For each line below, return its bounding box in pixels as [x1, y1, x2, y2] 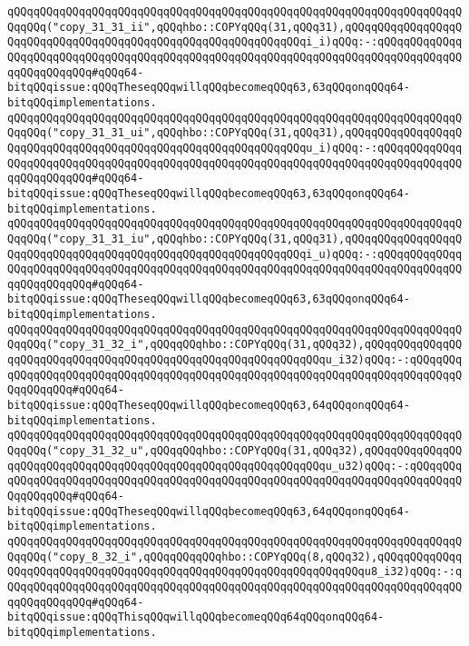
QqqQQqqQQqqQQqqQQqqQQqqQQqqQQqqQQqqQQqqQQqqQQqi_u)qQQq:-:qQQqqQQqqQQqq [7, 247, 463, 261]
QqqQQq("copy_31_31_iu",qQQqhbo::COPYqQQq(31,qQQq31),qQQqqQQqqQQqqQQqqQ [7, 232, 463, 245]
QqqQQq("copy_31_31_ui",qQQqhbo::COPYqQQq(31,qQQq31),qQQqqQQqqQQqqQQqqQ [7, 126, 463, 140]
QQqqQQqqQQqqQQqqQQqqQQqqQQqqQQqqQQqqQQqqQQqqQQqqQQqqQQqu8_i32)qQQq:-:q [7, 565, 463, 579]
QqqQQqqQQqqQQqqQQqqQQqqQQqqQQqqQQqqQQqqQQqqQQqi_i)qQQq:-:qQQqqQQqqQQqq [7, 35, 463, 49]
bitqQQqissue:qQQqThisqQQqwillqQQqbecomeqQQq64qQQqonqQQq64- [7, 611, 385, 624]
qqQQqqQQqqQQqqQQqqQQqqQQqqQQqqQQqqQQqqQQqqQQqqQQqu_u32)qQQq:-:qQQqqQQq [7, 459, 463, 472]
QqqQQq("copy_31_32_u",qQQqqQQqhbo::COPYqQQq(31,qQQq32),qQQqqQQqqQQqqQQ [7, 444, 463, 458]
